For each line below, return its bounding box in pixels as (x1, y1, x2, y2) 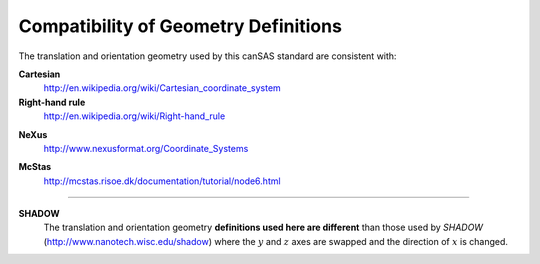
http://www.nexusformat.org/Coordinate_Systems (43, 142, 249, 154)
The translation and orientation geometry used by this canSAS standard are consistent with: (18, 50, 397, 62)
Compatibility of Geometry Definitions (18, 15, 342, 37)
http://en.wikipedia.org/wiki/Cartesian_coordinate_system (43, 82, 282, 94)
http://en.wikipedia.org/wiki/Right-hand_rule (43, 110, 226, 122)
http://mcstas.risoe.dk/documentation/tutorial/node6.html (43, 175, 281, 187)
